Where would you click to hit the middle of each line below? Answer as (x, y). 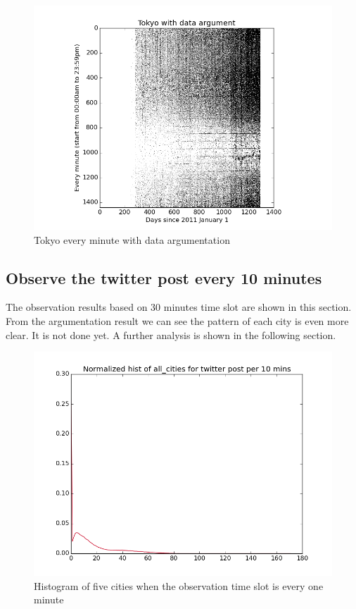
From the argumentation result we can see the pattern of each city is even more (177, 320)
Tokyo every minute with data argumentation (132, 239)
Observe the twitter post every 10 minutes (164, 277)
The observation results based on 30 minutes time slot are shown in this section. (179, 307)
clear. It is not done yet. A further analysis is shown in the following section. (171, 334)
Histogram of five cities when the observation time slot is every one (179, 585)
